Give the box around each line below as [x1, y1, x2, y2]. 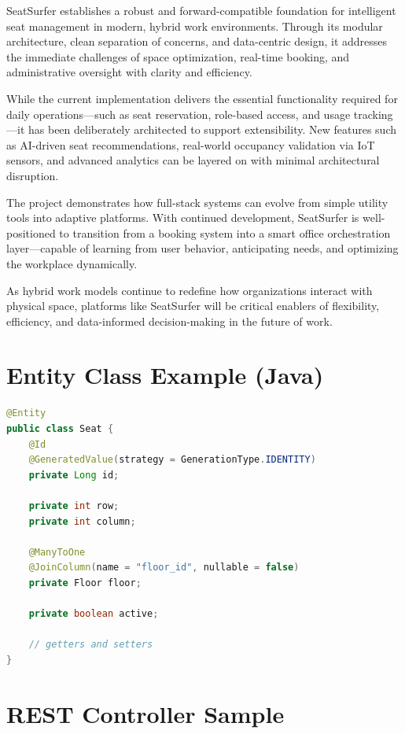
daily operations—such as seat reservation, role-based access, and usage [6, 105, 351, 122]
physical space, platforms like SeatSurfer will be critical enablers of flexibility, [6, 297, 380, 314]
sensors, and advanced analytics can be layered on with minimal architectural [6, 152, 380, 168]
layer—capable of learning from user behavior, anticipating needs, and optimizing [6, 240, 399, 256]
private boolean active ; [28, 608, 159, 620]
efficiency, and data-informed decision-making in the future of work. [6, 312, 333, 329]
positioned [6, 224, 56, 241]
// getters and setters [28, 639, 153, 651]
